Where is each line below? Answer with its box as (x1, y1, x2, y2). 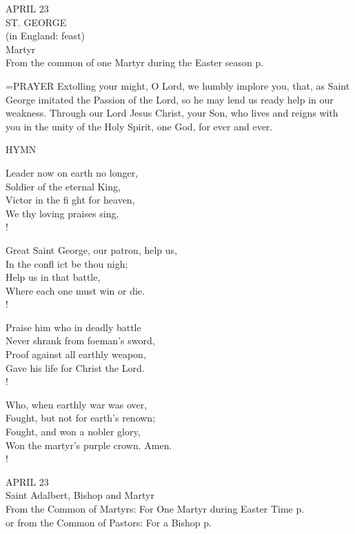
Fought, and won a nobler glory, (6, 424, 141, 439)
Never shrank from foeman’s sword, (6, 333, 155, 348)
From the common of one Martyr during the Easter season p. (6, 55, 264, 70)
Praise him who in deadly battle (6, 319, 141, 334)
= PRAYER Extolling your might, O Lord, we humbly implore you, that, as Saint (6, 78, 350, 92)
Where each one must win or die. (6, 283, 145, 297)
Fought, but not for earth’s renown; (6, 411, 156, 425)
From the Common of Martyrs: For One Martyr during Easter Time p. (6, 502, 305, 515)
